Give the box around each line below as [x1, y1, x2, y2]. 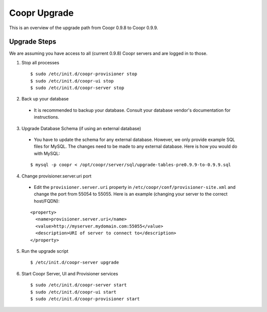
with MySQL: [34, 150, 60, 156]
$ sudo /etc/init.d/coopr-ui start [30, 289, 117, 295]
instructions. [34, 114, 59, 120]
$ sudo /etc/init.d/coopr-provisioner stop [30, 71, 137, 77]
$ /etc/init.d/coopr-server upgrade [30, 260, 119, 266]
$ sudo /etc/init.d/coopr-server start [30, 282, 127, 288]
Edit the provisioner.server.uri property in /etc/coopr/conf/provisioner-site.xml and [34, 184, 236, 190]
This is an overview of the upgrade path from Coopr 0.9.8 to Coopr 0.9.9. [9, 25, 158, 31]
